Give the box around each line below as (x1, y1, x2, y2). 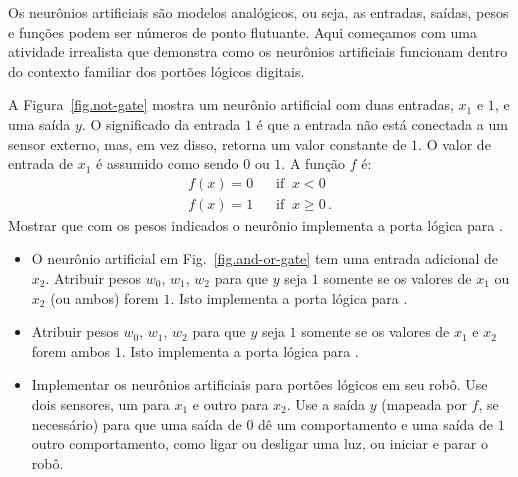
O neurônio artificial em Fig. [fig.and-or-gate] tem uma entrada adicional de (31, 248, 499, 269)
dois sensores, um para (31, 393, 170, 414)
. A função (281, 153, 346, 174)
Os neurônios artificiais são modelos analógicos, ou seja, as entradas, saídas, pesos (8, 2, 509, 22)
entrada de (8, 153, 73, 174)
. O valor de (418, 133, 491, 154)
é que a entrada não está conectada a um (256, 113, 508, 134)
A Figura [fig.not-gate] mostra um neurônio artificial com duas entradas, (8, 94, 454, 115)
